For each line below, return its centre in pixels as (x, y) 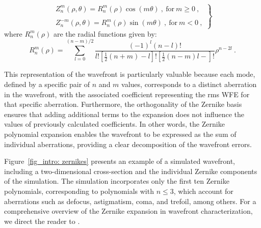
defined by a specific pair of (47, 84)
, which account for (203, 191)
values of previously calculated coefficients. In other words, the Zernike (114, 124)
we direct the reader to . (42, 221)
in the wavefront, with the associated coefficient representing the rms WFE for (127, 94)
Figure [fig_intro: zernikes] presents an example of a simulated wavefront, (120, 161)
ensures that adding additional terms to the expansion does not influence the (124, 114)
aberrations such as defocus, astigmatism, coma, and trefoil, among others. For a (130, 201)
